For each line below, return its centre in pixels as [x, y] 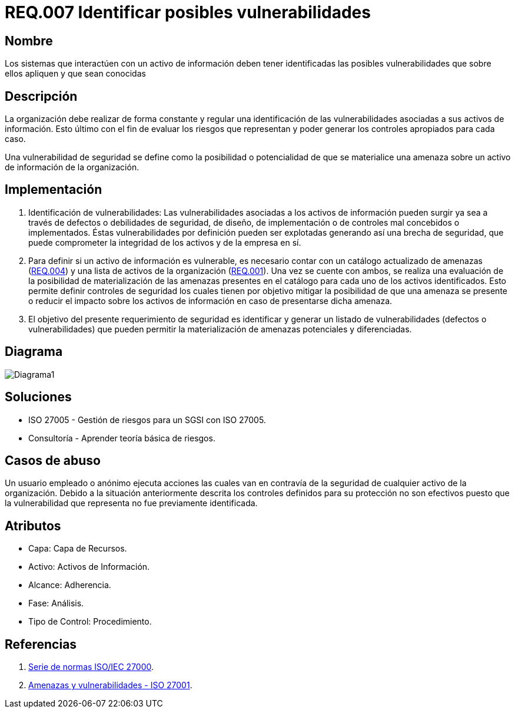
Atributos [33, 526]
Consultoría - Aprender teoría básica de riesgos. [122, 438]
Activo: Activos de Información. [89, 567]
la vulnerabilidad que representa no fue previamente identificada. [131, 503]
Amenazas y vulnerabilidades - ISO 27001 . [110, 685]
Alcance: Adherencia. [70, 585]
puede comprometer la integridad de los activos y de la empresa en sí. [165, 242]
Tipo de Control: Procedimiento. [90, 622]
